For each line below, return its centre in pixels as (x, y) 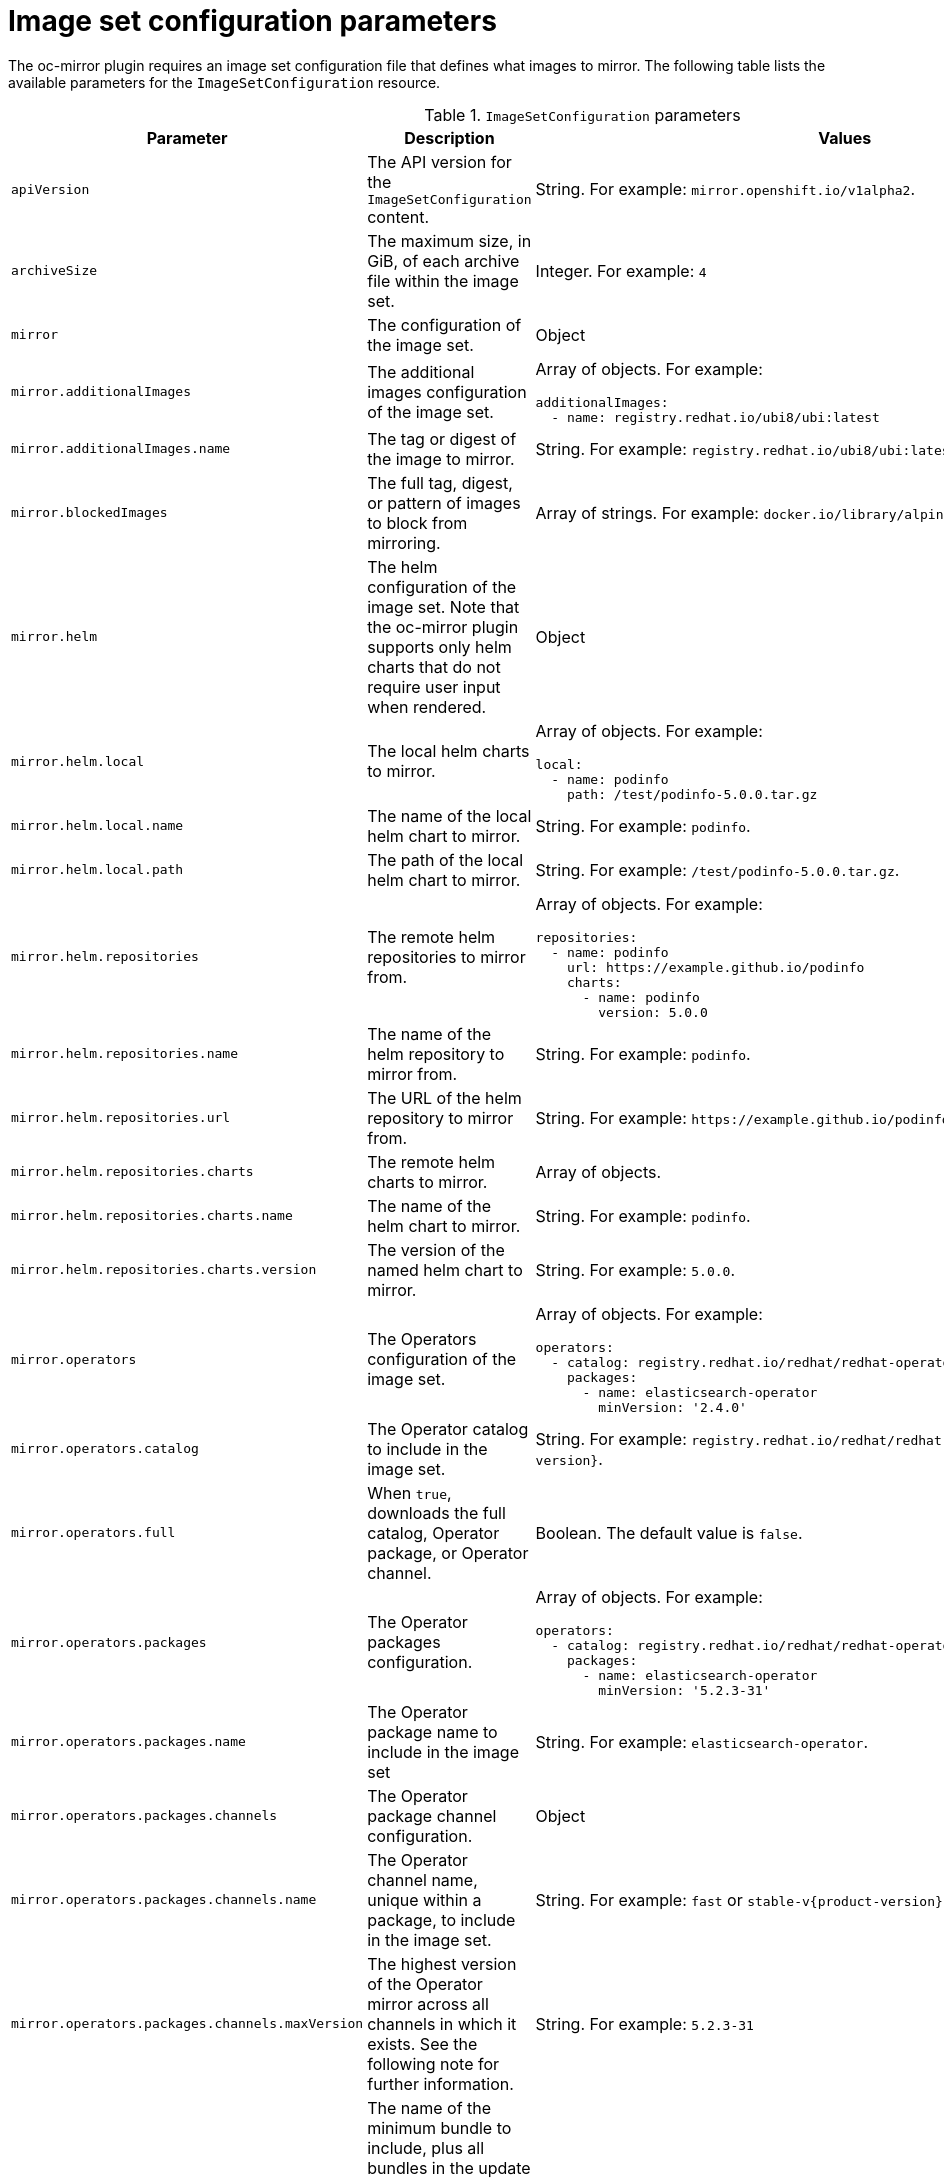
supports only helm (439, 646)
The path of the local (445, 859)
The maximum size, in (449, 240)
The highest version (442, 1963)
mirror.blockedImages (89, 513)
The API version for (439, 161)
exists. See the (422, 2043)
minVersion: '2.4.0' (672, 1407)
